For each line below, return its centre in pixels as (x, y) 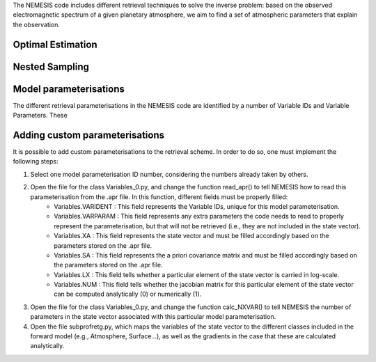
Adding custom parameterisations (89, 135)
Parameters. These (40, 116)
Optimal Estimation (55, 44)
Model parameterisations (69, 89)
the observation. (37, 24)
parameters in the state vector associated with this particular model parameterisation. (153, 317)
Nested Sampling (51, 66)
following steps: (36, 162)
